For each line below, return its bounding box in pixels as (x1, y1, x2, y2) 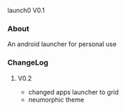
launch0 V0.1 (7, 6, 45, 14)
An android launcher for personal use (7, 40, 117, 48)
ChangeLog (7, 58, 48, 68)
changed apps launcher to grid (28, 88, 119, 96)
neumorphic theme (28, 95, 85, 104)
